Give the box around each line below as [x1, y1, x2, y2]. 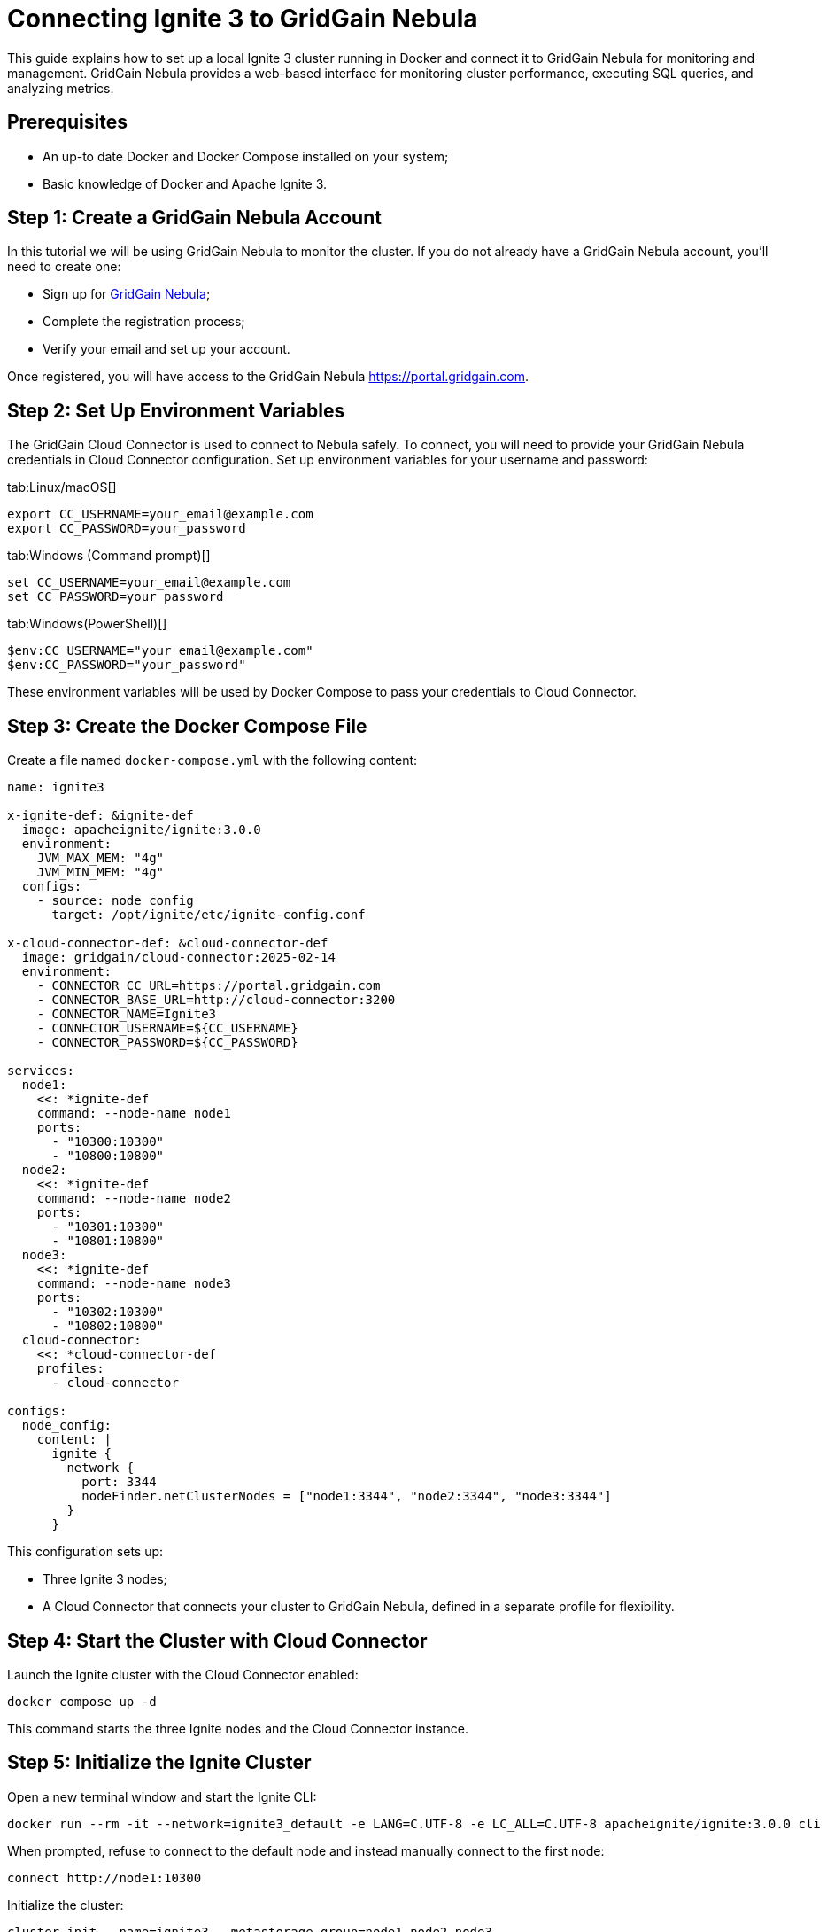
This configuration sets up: [7, 1544, 164, 1560]
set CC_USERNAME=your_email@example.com [7, 575, 291, 590]
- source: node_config [36, 893, 194, 908]
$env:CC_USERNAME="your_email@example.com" [7, 643, 313, 658]
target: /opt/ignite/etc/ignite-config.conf [51, 908, 366, 923]
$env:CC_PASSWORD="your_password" [7, 658, 246, 673]
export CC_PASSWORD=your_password [7, 521, 246, 536]
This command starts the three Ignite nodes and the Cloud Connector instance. [7, 1720, 468, 1736]
